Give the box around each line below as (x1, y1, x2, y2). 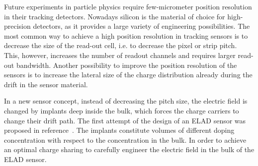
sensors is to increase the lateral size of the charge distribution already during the (4, 69, 253, 80)
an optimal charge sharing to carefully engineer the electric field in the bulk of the (4, 144, 255, 155)
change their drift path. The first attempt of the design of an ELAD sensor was (4, 115, 246, 125)
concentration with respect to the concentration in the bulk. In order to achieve (4, 134, 247, 145)
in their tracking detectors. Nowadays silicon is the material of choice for (4, 11, 225, 21)
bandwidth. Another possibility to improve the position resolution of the (16, 59, 237, 70)
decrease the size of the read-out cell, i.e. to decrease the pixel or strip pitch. (4, 40, 237, 51)
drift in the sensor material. (4, 79, 88, 89)
